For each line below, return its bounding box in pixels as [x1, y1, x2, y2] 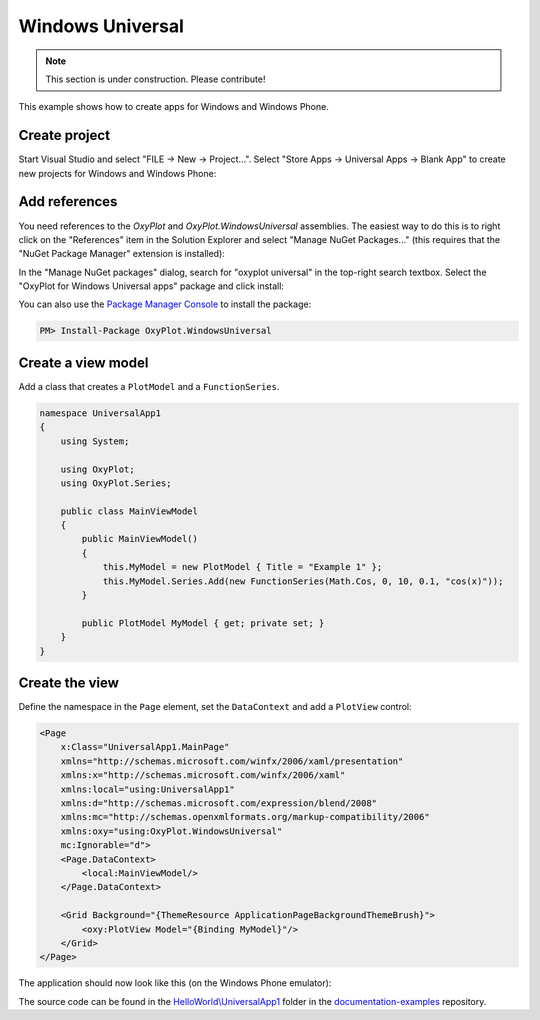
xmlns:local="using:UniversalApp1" [60, 783, 235, 795]
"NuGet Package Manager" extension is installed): [18, 248, 225, 260]
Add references [18, 193, 118, 210]
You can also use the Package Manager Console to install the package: [18, 298, 312, 310]
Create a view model [18, 354, 149, 371]
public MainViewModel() [81, 533, 199, 545]
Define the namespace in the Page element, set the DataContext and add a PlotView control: [18, 701, 412, 713]
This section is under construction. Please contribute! [45, 73, 266, 85]
